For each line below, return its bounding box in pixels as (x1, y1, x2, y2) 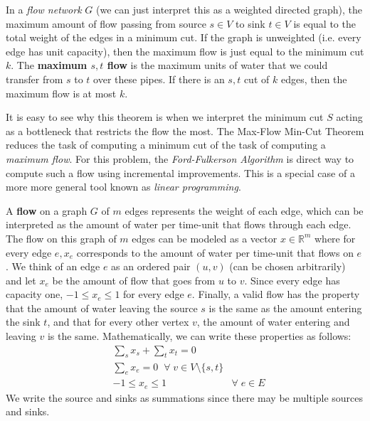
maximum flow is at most (6, 85, 117, 100)
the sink (6, 314, 41, 329)
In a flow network (6, 2, 82, 16)
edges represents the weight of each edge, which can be (125, 203, 364, 218)
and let (6, 272, 36, 287)
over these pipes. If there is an (93, 71, 225, 86)
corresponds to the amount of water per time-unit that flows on (76, 245, 354, 260)
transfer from (6, 71, 63, 86)
